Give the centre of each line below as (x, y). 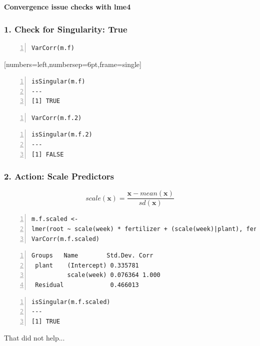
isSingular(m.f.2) (62, 135)
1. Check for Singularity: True (66, 29)
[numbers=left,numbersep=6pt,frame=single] (73, 64)
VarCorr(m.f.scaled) (66, 239)
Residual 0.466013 (87, 285)
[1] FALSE (48, 154)
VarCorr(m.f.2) (57, 118)
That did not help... (34, 338)
